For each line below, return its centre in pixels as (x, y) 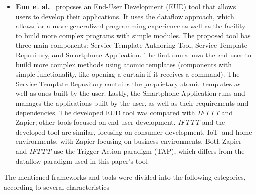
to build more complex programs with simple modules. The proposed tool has (133, 35)
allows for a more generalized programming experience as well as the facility (130, 26)
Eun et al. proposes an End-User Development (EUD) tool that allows (126, 6)
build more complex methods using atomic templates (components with (124, 64)
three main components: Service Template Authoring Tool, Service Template (131, 45)
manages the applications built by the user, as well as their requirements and (132, 102)
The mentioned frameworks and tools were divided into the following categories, (125, 177)
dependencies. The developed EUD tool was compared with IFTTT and (124, 112)
